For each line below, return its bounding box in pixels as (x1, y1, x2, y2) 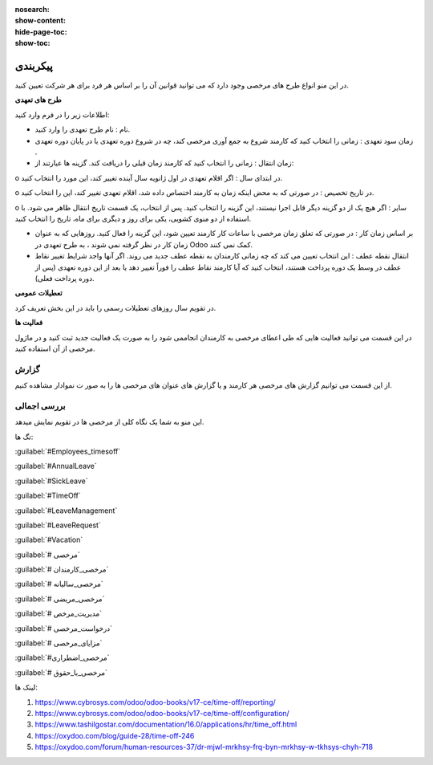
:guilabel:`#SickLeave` (14, 476, 88, 486)
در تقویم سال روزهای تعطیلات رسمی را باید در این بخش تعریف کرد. (14, 303, 216, 312)
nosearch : (14, 5, 50, 14)
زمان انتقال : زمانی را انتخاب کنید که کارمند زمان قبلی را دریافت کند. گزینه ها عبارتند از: (34, 158, 294, 168)
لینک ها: (14, 682, 38, 692)
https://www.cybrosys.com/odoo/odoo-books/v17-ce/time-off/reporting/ (34, 697, 276, 706)
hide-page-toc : (14, 26, 67, 36)
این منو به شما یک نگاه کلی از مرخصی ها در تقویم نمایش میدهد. (14, 417, 204, 427)
